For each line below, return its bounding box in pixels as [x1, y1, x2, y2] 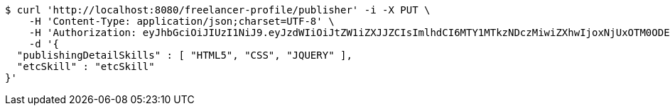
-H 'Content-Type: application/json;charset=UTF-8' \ [28, 16, 335, 27]
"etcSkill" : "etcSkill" [16, 61, 155, 72]
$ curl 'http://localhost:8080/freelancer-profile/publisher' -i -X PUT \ [5, 4, 431, 16]
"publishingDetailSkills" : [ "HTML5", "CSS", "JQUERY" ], [16, 49, 352, 61]
